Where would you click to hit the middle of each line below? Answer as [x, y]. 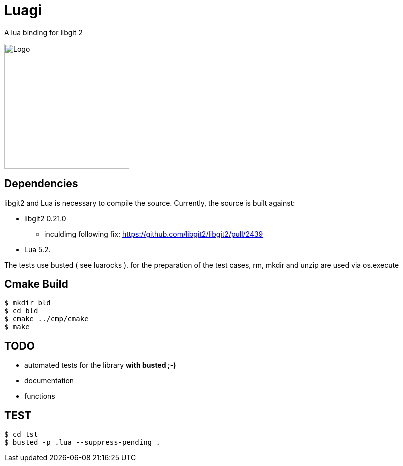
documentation [49, 381]
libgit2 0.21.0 [45, 218]
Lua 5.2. [37, 249]
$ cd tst [21, 435]
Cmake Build [36, 284]
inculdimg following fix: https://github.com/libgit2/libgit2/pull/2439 [154, 234]
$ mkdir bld [27, 303]
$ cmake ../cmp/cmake [46, 319]
